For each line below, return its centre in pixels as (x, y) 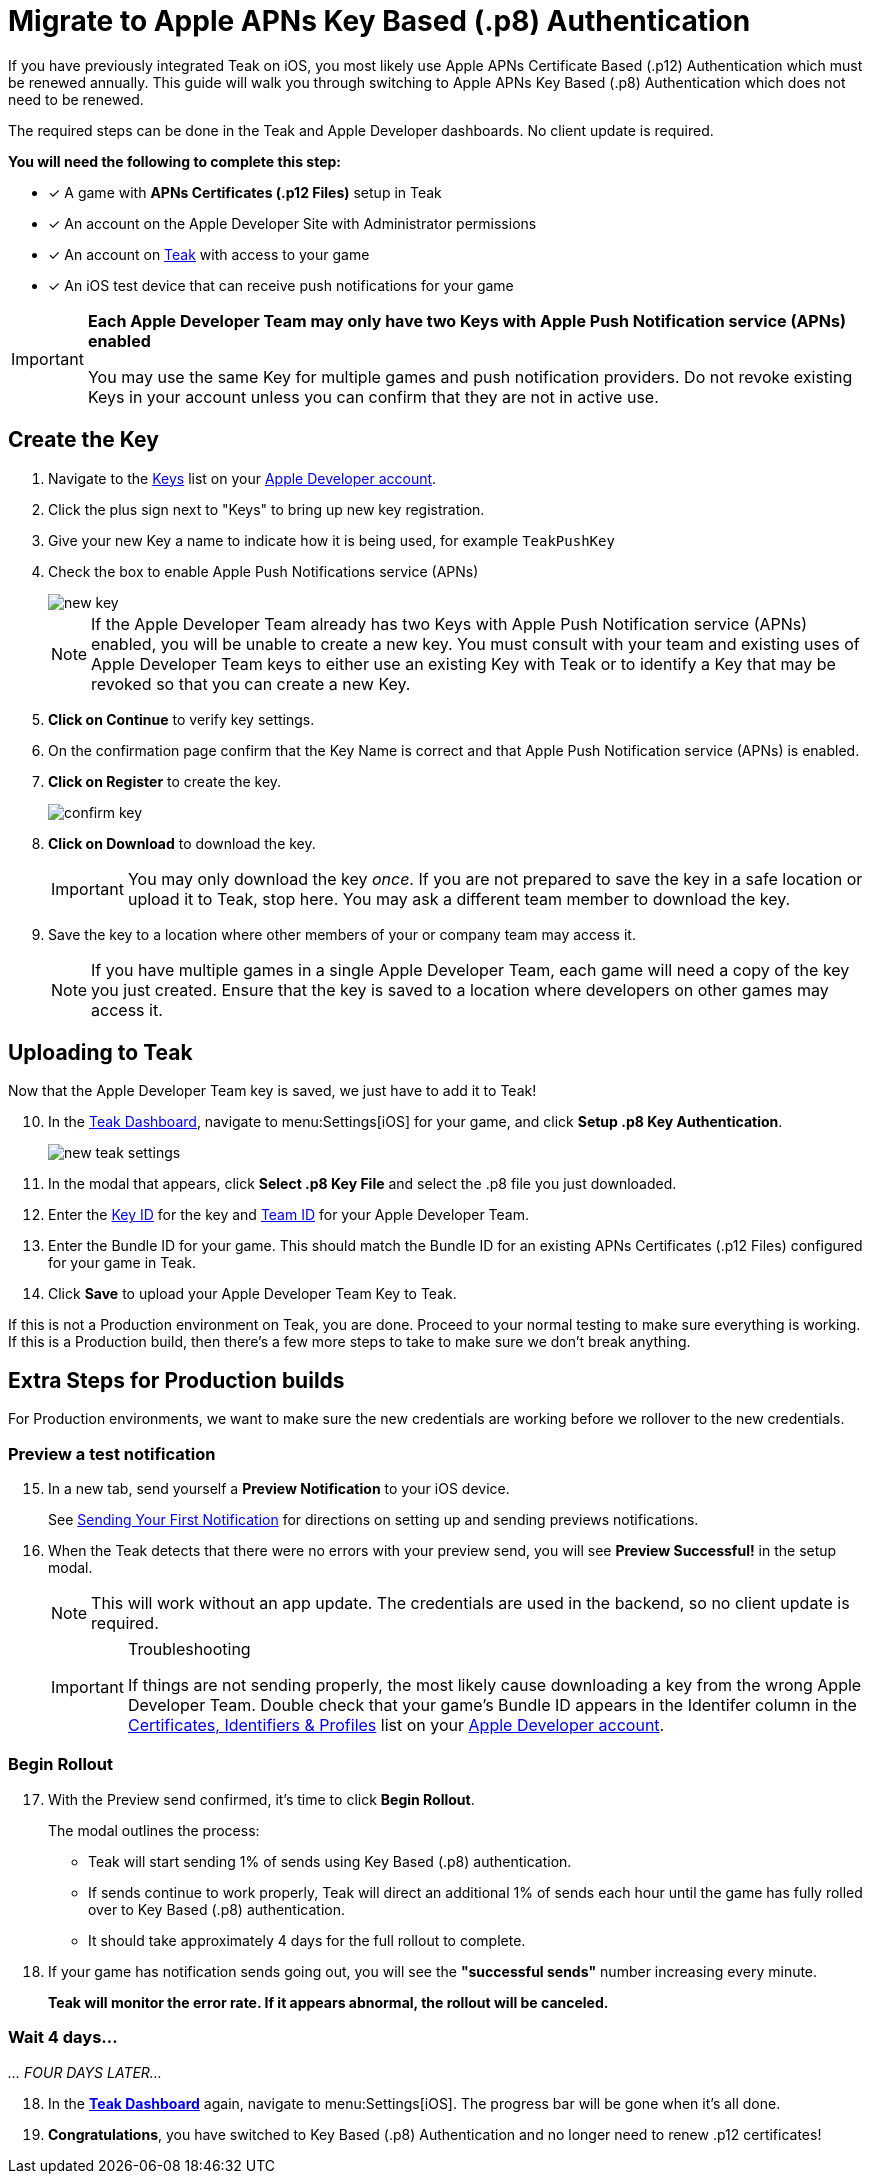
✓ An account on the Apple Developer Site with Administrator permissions (292, 223)
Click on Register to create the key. (165, 781)
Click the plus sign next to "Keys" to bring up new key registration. (266, 509)
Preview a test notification (112, 1453)
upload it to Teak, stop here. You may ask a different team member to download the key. (459, 898)
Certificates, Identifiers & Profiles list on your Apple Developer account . (396, 1725)
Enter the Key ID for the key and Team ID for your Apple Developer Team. (289, 1215)
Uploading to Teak (100, 1053)
